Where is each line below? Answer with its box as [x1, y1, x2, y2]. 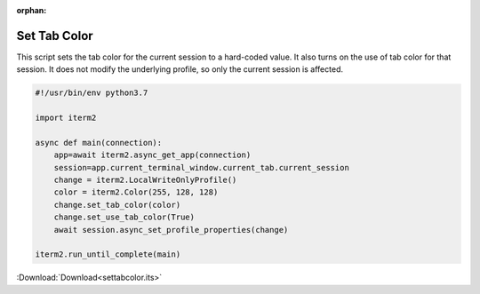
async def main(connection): [35, 138, 163, 147]
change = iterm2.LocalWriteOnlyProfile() [53, 175, 237, 186]
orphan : [16, 5, 47, 15]
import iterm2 [35, 113, 97, 123]
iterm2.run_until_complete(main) [35, 250, 181, 259]
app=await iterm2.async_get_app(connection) [53, 150, 252, 160]
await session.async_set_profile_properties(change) [53, 225, 289, 234]
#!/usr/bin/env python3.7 [35, 88, 148, 98]
